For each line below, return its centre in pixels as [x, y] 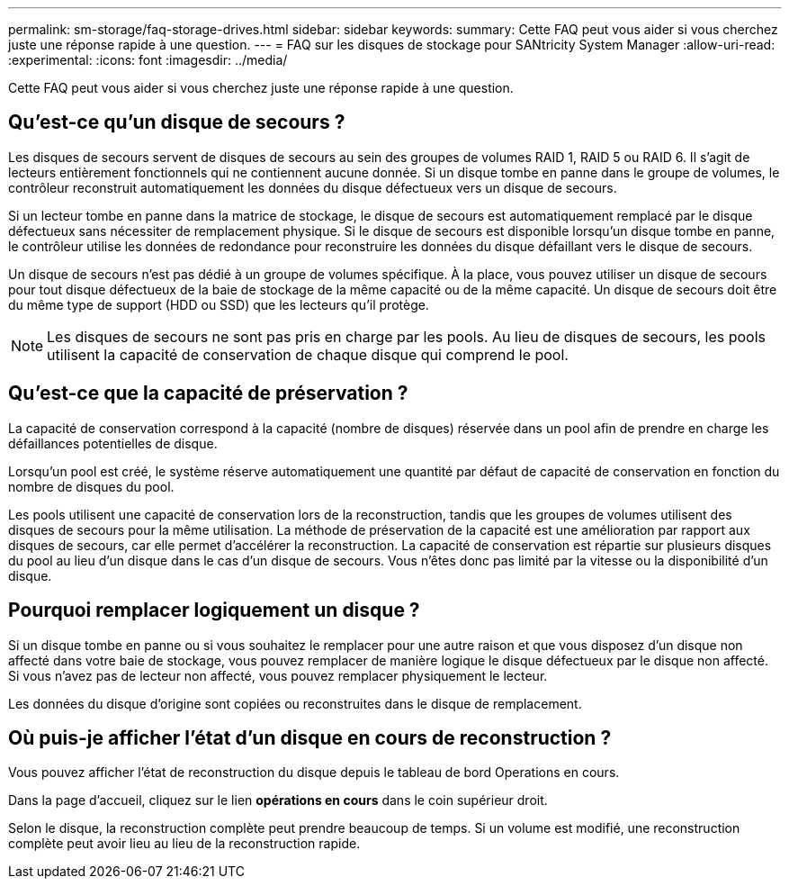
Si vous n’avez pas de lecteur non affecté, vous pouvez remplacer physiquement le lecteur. [278, 675]
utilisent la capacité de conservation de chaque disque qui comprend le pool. [308, 354]
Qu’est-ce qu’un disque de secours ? [177, 122]
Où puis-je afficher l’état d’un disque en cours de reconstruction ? [310, 737]
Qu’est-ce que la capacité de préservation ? [208, 393]
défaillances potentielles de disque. [113, 443]
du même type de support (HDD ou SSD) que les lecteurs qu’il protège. [219, 304]
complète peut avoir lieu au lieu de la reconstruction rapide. [184, 844]
